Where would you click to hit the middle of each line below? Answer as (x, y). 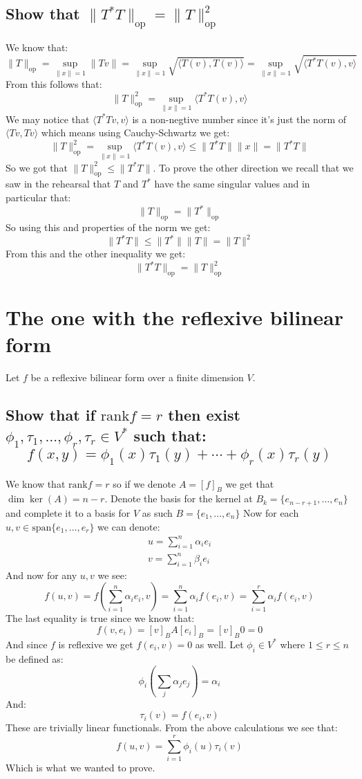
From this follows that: (54, 84)
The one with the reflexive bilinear (174, 317)
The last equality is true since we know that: (100, 618)
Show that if (50, 415)
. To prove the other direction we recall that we (253, 167)
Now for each (271, 512)
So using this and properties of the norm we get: (108, 227)
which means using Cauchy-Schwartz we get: (135, 132)
